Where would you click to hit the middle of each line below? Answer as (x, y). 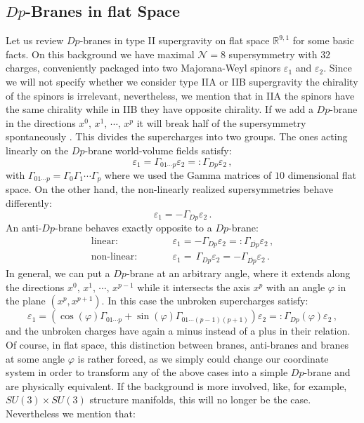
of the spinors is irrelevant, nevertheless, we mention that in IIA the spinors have (180, 95)
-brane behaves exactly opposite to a (133, 228)
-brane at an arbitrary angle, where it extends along (238, 273)
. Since (338, 68)
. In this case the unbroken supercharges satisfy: (205, 301)
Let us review (35, 40)
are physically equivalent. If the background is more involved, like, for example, (176, 385)
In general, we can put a (58, 273)
